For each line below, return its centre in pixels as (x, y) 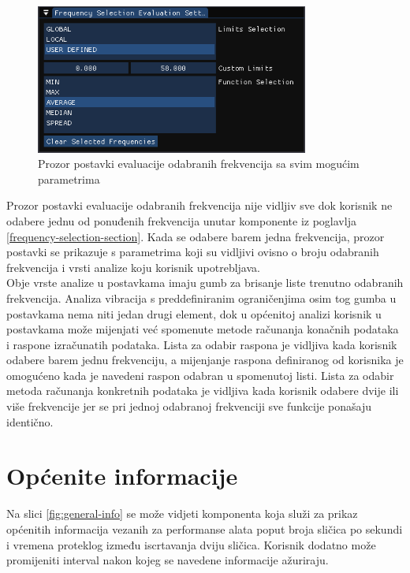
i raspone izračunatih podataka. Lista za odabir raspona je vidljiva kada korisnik (202, 344)
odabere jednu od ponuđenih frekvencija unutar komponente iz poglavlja (181, 220)
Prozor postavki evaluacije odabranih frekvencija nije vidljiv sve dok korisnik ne (199, 205)
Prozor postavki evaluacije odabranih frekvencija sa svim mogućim (199, 164)
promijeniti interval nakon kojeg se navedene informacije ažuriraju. (168, 560)
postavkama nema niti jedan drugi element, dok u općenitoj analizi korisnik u (194, 313)
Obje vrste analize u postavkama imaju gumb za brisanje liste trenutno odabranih (205, 283)
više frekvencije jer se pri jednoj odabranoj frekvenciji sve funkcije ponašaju (189, 406)
